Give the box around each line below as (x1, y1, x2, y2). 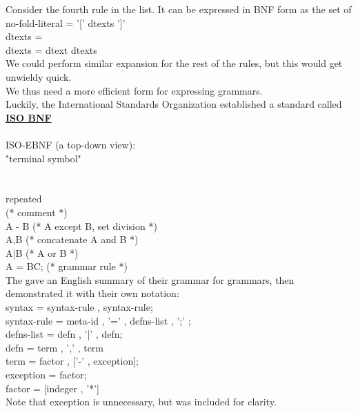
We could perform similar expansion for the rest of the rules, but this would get (6, 56, 343, 70)
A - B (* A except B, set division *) (6, 218, 157, 233)
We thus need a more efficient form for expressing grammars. (6, 83, 263, 97)
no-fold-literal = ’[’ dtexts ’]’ (6, 15, 126, 30)
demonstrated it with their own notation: (6, 286, 179, 300)
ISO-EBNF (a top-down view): (6, 137, 136, 151)
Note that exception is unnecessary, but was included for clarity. (6, 394, 277, 409)
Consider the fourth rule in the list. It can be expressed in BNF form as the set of (6, 2, 352, 16)
